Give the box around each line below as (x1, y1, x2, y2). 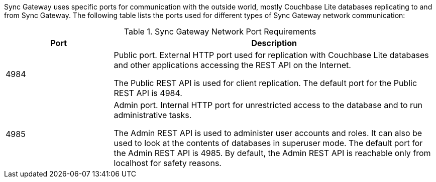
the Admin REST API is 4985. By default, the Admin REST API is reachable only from (114, 148, 431, 158)
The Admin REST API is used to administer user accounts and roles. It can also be (114, 128, 422, 138)
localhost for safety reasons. (114, 158, 222, 168)
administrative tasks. (114, 110, 192, 120)
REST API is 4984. (114, 88, 182, 98)
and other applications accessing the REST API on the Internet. (114, 60, 351, 70)
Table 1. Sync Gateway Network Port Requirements (124, 26, 316, 36)
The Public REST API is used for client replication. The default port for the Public (114, 78, 417, 88)
